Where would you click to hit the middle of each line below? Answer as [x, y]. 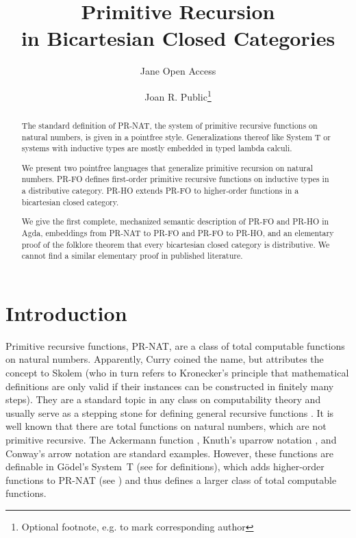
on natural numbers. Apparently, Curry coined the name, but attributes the [165, 359]
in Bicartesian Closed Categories [178, 38]
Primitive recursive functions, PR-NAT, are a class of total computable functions [175, 345]
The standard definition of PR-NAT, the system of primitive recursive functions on [169, 125]
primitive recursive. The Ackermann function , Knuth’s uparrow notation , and [171, 440]
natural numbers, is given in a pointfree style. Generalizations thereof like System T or [176, 137]
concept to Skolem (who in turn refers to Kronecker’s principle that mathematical [177, 373]
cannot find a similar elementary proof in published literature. [132, 256]
